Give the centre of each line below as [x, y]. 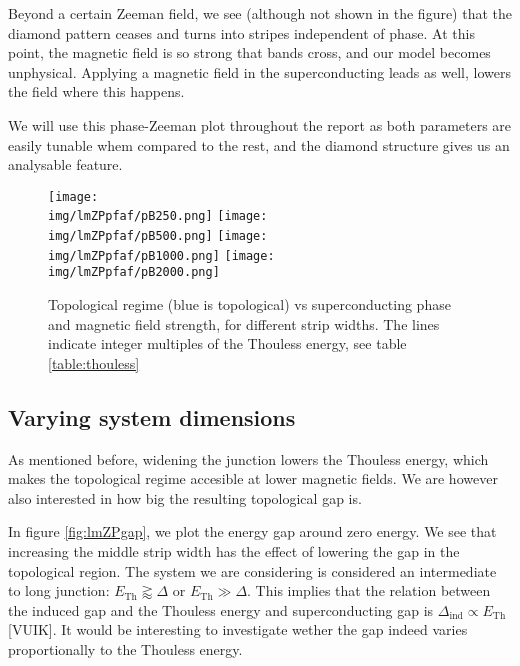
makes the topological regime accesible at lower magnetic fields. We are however [253, 478]
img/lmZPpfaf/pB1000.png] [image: [161, 255]
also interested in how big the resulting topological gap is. [185, 497]
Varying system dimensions [152, 416]
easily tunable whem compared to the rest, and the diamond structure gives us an [259, 144]
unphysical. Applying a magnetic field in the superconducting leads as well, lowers [259, 71]
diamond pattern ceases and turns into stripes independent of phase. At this [241, 32]
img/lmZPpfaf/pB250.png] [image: [158, 216]
